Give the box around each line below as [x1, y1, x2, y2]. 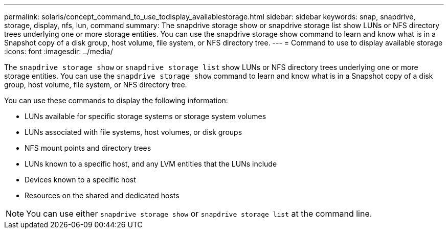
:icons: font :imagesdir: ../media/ [4, 47, 113, 56]
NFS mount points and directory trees [25, 144, 151, 152]
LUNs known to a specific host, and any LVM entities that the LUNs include [25, 159, 277, 168]
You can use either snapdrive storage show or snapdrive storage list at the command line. [26, 208, 372, 219]
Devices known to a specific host [25, 175, 136, 184]
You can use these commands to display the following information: [4, 96, 228, 105]
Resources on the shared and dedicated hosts [25, 191, 180, 200]
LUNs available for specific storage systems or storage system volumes [25, 112, 266, 121]
